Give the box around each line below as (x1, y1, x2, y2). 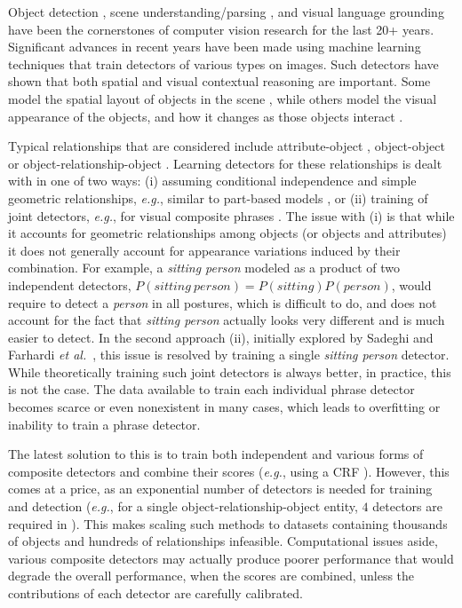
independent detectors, (8, 275, 131, 294)
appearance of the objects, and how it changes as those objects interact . (8, 107, 403, 125)
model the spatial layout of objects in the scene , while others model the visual (8, 89, 437, 107)
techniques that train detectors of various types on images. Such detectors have (8, 54, 439, 73)
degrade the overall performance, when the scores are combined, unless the (8, 566, 415, 585)
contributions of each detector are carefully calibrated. (8, 584, 304, 602)
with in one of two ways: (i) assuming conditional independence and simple (8, 171, 417, 190)
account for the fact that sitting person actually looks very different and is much (8, 311, 445, 329)
